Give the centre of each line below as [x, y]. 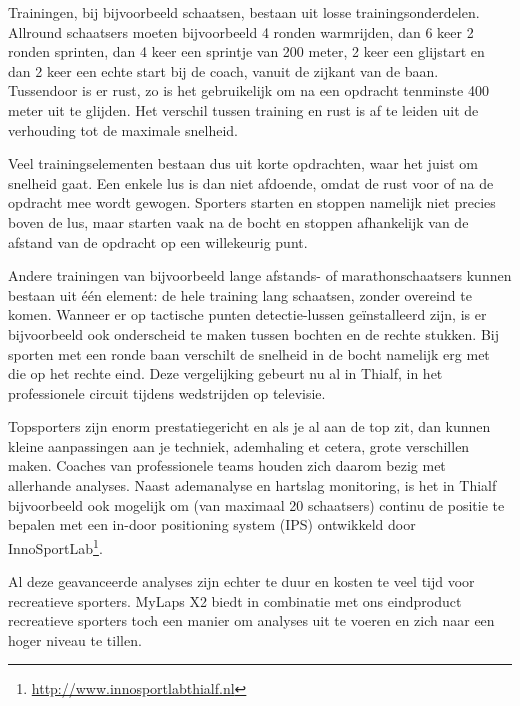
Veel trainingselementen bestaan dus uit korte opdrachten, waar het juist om [243, 163]
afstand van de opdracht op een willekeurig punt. [158, 241]
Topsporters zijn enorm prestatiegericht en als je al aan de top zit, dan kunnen [249, 426]
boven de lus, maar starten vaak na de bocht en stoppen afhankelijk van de [238, 221]
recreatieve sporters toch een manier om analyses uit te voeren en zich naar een [251, 620]
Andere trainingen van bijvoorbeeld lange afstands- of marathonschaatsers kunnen [260, 275]
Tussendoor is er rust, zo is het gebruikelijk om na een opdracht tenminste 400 [248, 90]
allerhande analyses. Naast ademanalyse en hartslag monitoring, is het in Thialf [252, 485]
